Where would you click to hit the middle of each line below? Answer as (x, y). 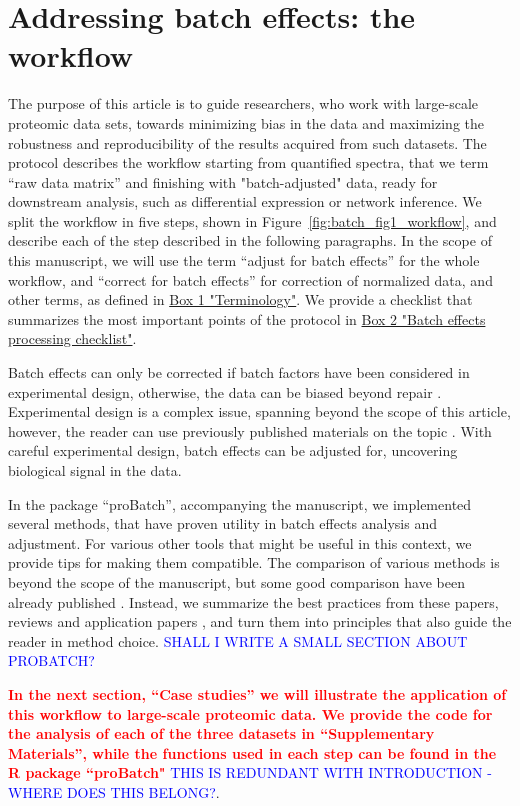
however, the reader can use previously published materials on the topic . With (250, 430)
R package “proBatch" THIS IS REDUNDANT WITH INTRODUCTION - (250, 772)
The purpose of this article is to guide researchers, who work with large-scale (243, 103)
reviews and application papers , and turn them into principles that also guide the (260, 621)
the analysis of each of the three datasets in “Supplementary (221, 733)
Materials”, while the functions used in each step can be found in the (252, 752)
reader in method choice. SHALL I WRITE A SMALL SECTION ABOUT (238, 640)
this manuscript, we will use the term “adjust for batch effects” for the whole (244, 260)
